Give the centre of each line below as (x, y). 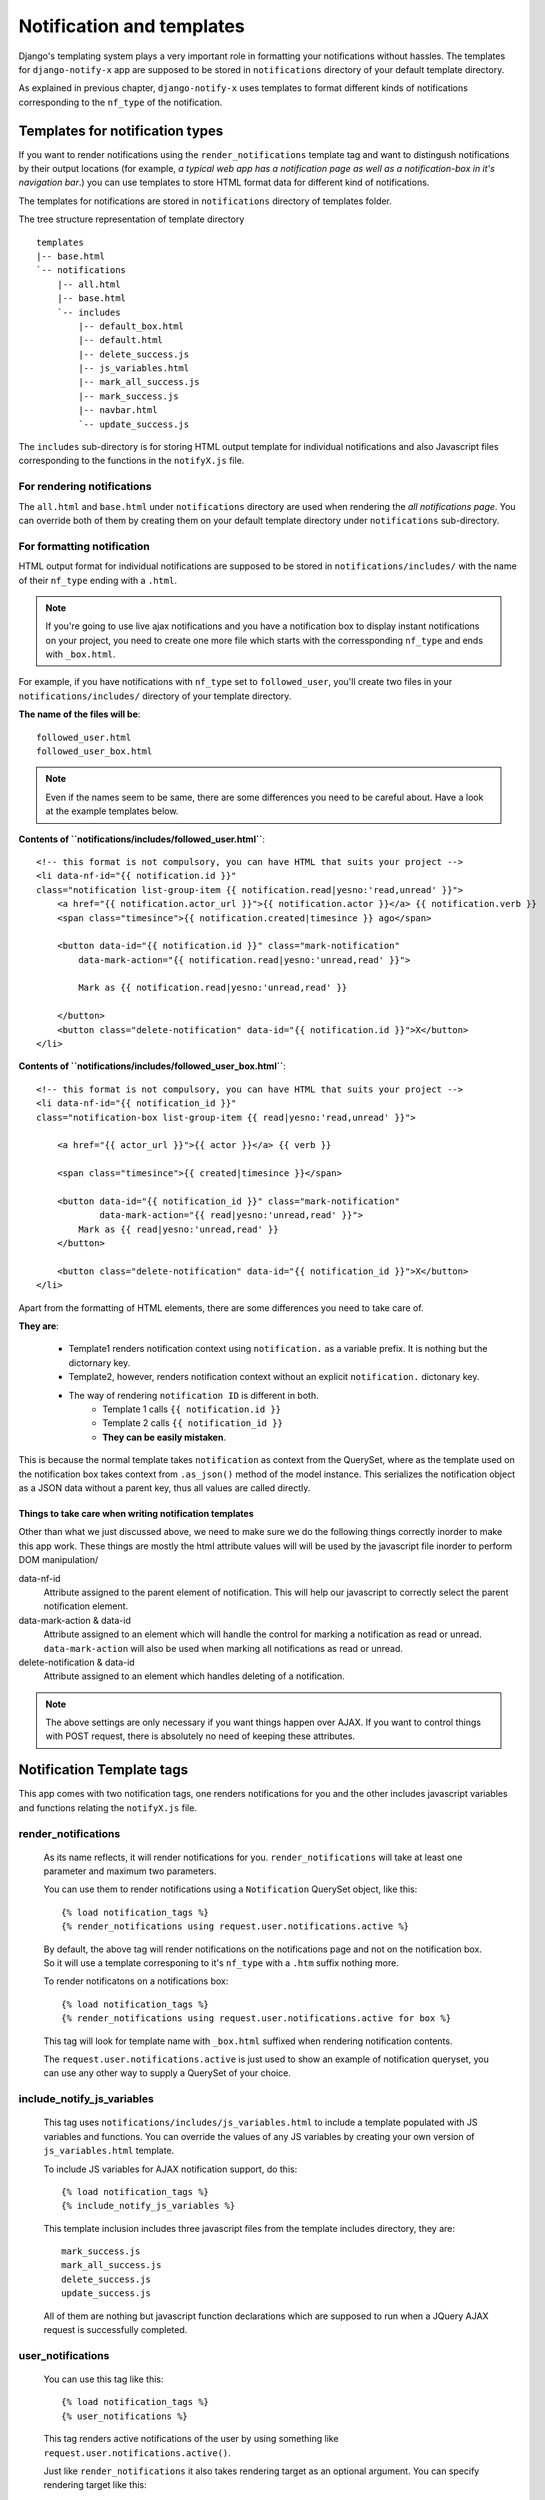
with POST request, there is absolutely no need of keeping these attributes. (200, 1736)
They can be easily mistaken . (164, 1437)
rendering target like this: (95, 2485)
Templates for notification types (121, 130)
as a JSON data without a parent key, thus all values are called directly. (164, 1487)
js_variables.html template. (109, 2151)
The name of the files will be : (79, 714)
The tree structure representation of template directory (131, 219)
